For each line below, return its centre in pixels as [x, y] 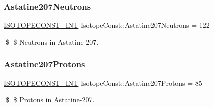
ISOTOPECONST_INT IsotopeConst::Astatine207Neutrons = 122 [107, 25]
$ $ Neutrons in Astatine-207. [52, 42]
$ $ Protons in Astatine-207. [50, 100]
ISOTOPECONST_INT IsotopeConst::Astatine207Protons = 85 [103, 83]
